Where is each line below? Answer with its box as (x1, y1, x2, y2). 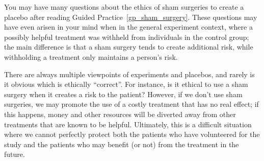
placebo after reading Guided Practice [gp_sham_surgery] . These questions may (4, 11, 257, 22)
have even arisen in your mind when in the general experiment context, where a (4, 21, 253, 32)
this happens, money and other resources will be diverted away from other (4, 108, 236, 119)
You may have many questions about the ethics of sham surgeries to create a (4, 2, 244, 12)
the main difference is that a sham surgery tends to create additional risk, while (4, 41, 253, 52)
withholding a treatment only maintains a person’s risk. (4, 51, 178, 62)
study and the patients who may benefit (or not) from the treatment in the (4, 139, 239, 149)
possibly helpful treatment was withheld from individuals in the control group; (4, 31, 249, 42)
